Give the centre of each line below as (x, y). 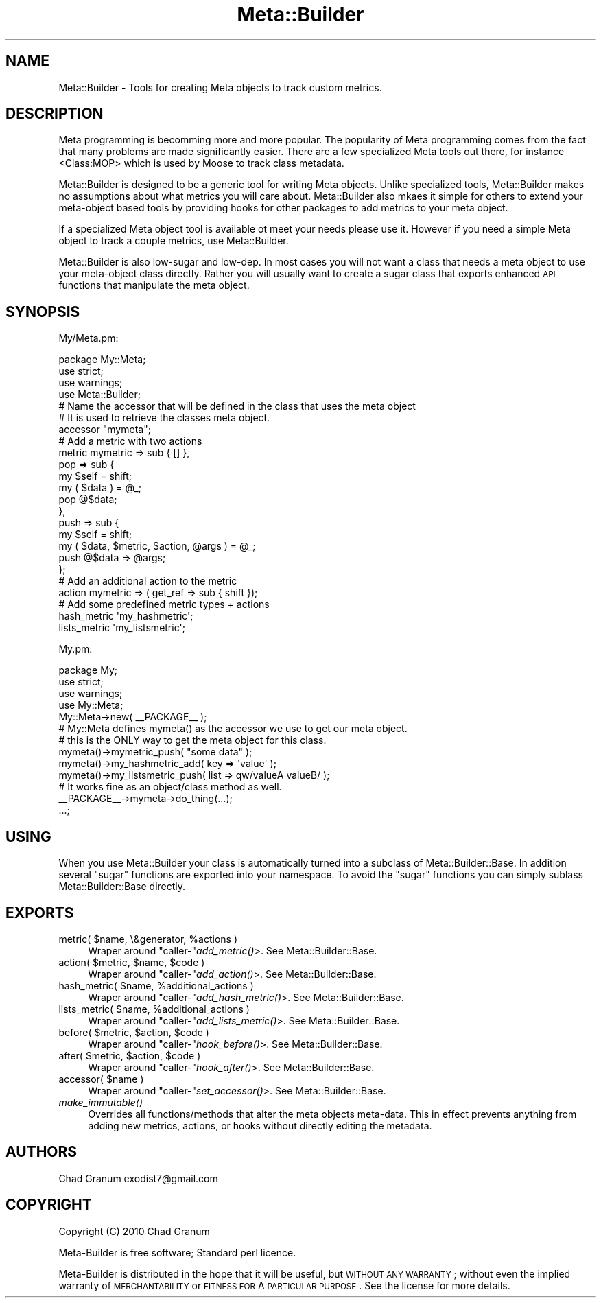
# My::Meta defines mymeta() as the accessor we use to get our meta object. (233, 729)
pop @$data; (88, 500)
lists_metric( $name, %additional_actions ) (154, 1009)
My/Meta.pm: (89, 338)
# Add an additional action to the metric (148, 581)
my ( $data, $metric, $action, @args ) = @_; (157, 546)
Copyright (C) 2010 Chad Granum (134, 1231)
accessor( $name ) (101, 1079)
